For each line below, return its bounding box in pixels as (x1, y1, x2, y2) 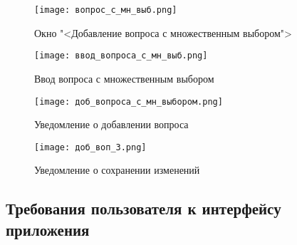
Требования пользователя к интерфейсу (6, 197, 281, 219)
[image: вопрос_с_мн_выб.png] (34, 5, 177, 15)
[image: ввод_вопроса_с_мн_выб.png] (34, 51, 208, 61)
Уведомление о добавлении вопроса (34, 117, 189, 132)
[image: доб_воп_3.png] (34, 142, 147, 152)
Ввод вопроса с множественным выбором (34, 71, 214, 85)
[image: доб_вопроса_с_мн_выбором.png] (34, 96, 223, 107)
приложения (6, 218, 90, 240)
